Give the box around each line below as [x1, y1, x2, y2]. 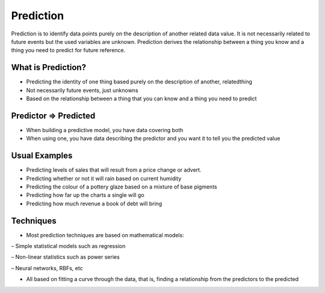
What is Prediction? [11, 62, 87, 73]
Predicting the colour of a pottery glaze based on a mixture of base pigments [26, 183, 217, 190]
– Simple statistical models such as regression [11, 243, 126, 250]
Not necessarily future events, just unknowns [26, 86, 138, 94]
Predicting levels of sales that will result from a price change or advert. [26, 166, 202, 174]
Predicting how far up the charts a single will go [26, 192, 144, 199]
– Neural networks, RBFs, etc [11, 264, 84, 271]
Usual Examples [11, 151, 73, 161]
